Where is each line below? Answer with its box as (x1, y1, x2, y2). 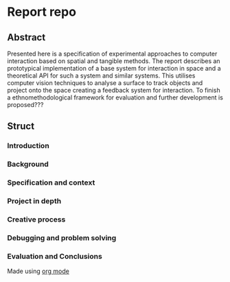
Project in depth (7, 196, 62, 206)
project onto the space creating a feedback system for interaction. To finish (7, 86, 221, 94)
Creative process (7, 215, 66, 224)
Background (7, 159, 49, 169)
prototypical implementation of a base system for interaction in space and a (7, 64, 221, 72)
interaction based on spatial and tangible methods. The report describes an (7, 57, 221, 65)
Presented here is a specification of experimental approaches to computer (7, 49, 218, 58)
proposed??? (7, 101, 44, 108)
